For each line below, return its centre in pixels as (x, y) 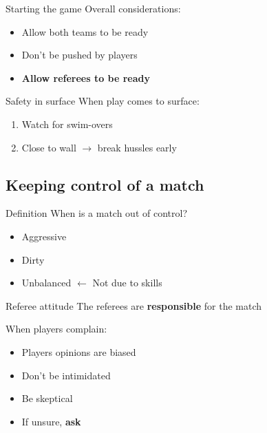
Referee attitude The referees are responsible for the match (134, 305)
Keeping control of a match (105, 184)
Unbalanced (46, 283)
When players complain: (56, 329)
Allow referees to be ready (86, 77)
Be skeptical (47, 398)
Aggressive (44, 236)
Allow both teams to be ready (85, 31)
